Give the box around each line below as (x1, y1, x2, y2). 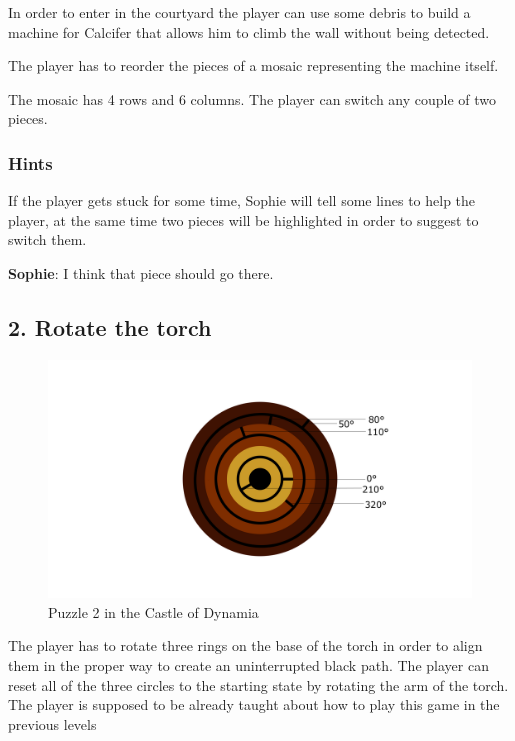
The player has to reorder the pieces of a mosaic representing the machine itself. (8, 55, 499, 76)
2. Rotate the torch (8, 311, 212, 342)
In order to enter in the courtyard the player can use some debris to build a (8, 2, 471, 22)
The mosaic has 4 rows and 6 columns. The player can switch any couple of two (8, 88, 497, 109)
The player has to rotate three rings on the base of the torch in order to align (8, 635, 483, 656)
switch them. (8, 229, 87, 250)
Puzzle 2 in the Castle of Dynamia (48, 601, 259, 622)
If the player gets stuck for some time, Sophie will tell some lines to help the (8, 190, 476, 211)
